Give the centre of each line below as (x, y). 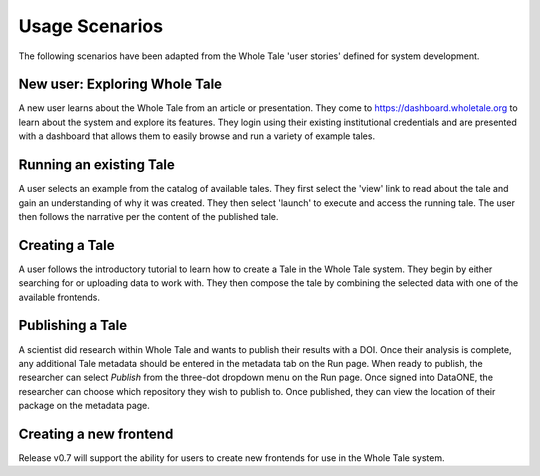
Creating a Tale (66, 245)
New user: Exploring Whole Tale (120, 84)
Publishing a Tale (73, 325)
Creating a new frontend (96, 433)
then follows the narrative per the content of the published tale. (148, 216)
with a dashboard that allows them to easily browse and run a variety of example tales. (196, 136)
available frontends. (59, 297)
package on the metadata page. (84, 406)
